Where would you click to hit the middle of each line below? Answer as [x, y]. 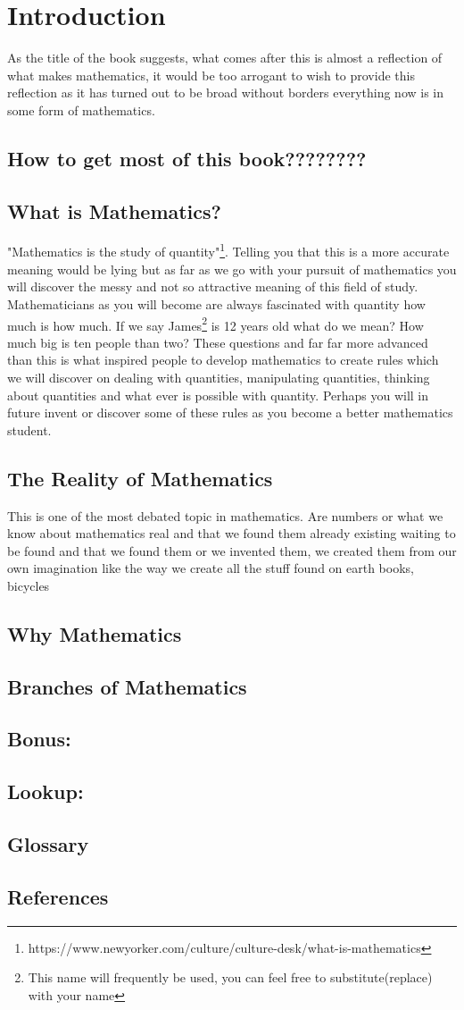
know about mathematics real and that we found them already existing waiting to [232, 533]
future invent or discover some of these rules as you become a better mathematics [230, 412]
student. [29, 429]
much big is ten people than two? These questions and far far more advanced [218, 342]
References [58, 896]
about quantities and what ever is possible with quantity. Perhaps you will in [218, 395]
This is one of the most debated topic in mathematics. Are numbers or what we [225, 515]
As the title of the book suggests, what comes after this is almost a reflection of [225, 58]
